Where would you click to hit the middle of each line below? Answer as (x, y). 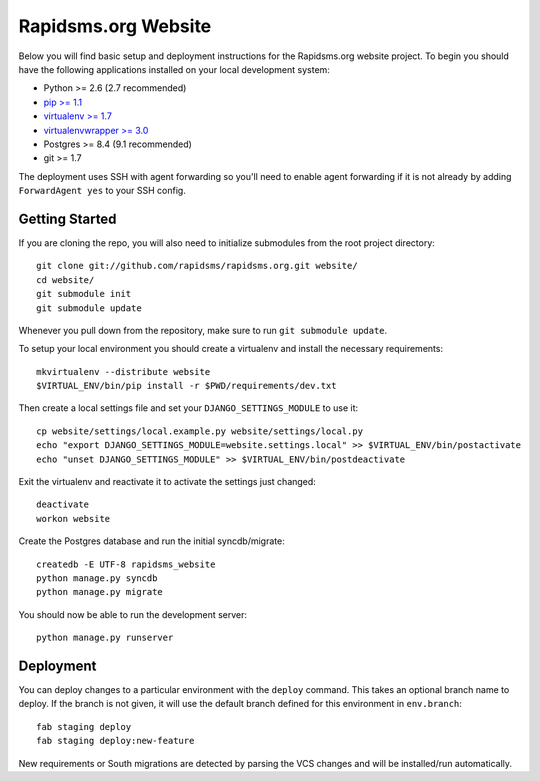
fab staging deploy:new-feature (115, 741)
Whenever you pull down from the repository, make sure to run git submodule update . (203, 330)
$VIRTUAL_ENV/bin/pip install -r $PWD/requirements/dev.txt (186, 386)
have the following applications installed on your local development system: (174, 69)
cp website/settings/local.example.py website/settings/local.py (200, 431)
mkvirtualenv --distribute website (123, 371)
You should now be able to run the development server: (133, 614)
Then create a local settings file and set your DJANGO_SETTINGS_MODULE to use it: (188, 408)
